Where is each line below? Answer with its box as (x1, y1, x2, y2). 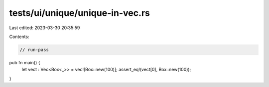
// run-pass (19, 47, 49, 52)
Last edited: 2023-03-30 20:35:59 (9, 25, 80, 31)
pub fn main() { (9, 59, 40, 65)
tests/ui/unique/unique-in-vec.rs (9, 7, 150, 18)
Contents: (9, 34, 29, 40)
